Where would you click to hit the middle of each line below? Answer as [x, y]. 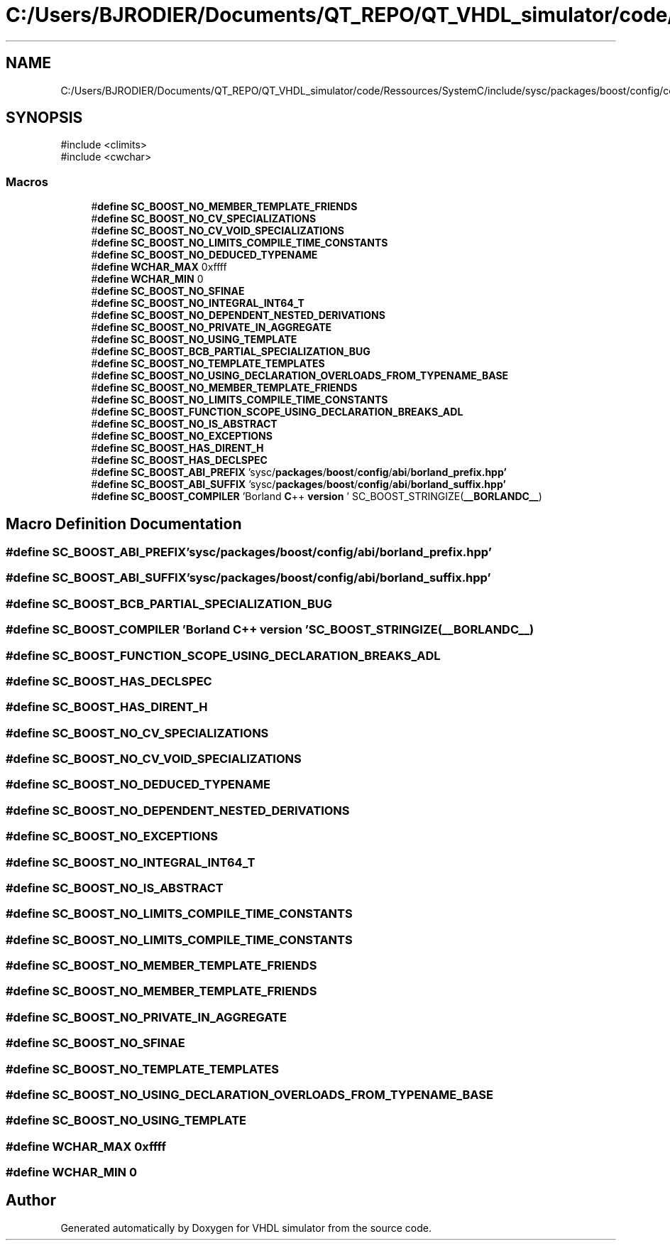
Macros [27, 182]
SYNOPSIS [44, 118]
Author [31, 1201]
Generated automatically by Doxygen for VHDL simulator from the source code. [246, 1228]
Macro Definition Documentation [124, 524]
